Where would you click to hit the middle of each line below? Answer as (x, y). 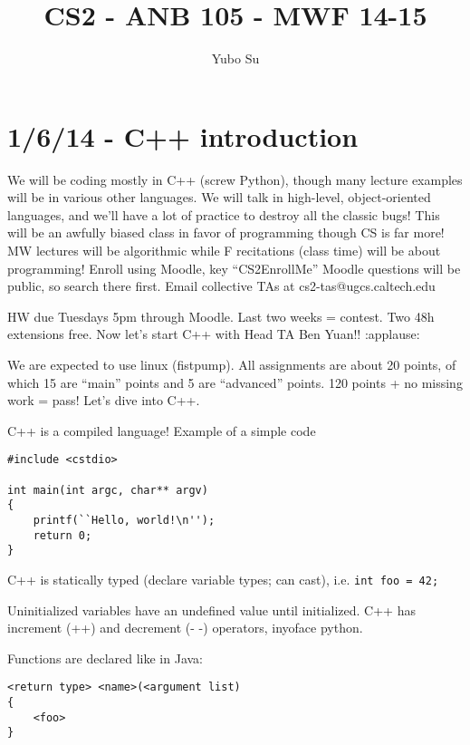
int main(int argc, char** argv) (108, 490)
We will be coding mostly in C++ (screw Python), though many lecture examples (235, 179)
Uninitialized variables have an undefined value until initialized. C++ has (211, 610)
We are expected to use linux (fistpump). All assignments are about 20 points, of (232, 364)
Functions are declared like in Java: (105, 658)
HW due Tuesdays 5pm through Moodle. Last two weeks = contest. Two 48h (221, 316)
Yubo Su (235, 58)
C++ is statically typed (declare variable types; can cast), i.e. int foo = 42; (223, 579)
